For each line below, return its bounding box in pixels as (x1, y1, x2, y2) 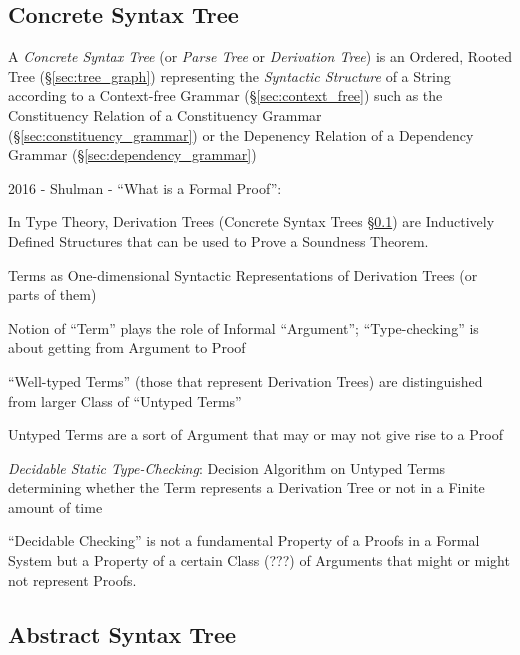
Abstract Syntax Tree (8, 618, 237, 649)
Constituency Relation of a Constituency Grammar (8, 104, 322, 125)
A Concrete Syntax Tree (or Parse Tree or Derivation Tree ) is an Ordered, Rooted (8, 46, 512, 67)
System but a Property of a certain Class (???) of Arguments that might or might (8, 550, 510, 571)
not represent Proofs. (8, 569, 137, 590)
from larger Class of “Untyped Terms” (8, 390, 242, 411)
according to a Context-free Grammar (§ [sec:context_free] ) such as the (8, 85, 443, 106)
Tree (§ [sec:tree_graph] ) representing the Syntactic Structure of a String (8, 65, 451, 86)
